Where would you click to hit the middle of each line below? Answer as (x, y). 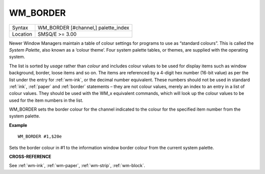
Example (18, 125)
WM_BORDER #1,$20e (40, 137)
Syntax (20, 28)
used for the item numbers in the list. (46, 100)
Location (22, 34)
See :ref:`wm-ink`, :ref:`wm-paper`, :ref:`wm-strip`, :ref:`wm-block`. (77, 166)
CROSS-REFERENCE (30, 157)
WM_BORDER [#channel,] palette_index (83, 28)
